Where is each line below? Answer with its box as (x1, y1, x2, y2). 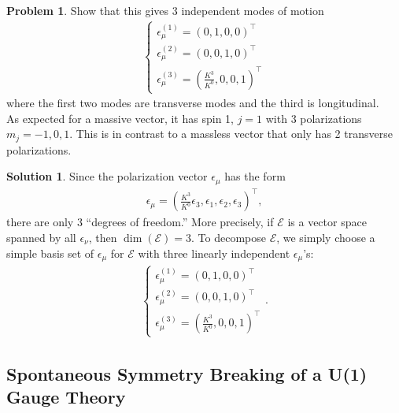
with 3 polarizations (265, 110, 362, 126)
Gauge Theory (6, 385, 126, 409)
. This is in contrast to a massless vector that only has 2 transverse (69, 125, 393, 142)
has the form (224, 168, 286, 184)
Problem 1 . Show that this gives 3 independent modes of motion (6, 2, 324, 18)
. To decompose (191, 229, 266, 245)
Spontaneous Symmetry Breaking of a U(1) (6, 362, 368, 385)
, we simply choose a (276, 229, 375, 245)
